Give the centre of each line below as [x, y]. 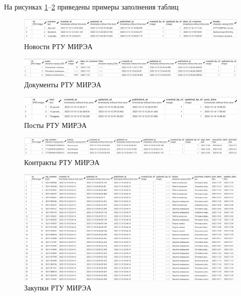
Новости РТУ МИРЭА [58, 46]
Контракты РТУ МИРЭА [62, 162]
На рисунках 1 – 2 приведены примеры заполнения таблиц [91, 7]
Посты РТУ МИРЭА [55, 125]
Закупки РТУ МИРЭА [58, 288]
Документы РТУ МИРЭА [63, 85]
